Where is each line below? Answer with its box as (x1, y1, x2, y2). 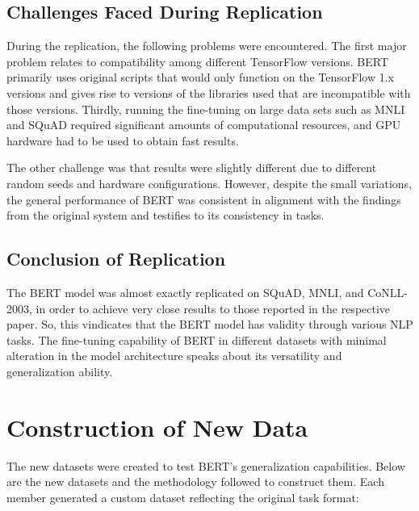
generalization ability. (6, 362, 113, 379)
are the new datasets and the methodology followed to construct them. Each (6, 473, 384, 490)
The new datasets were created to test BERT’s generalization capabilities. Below (6, 457, 405, 474)
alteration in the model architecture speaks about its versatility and (6, 347, 342, 364)
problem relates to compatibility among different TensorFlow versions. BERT (6, 52, 388, 69)
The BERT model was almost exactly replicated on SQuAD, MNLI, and (6, 283, 364, 300)
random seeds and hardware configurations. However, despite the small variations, (6, 174, 412, 191)
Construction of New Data (6, 410, 308, 443)
